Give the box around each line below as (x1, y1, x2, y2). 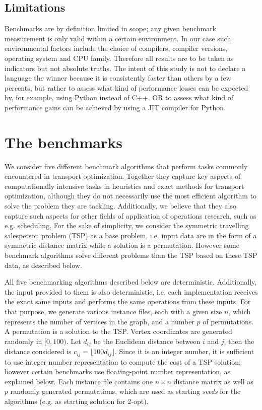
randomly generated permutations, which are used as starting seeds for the (10, 386, 241, 396)
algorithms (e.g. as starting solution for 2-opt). (5, 396, 149, 406)
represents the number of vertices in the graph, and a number (5, 316, 194, 326)
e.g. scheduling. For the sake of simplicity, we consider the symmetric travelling (5, 220, 249, 231)
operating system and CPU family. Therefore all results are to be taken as (5, 52, 234, 63)
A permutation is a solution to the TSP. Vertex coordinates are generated (5, 326, 232, 336)
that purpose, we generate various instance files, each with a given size (5, 306, 222, 316)
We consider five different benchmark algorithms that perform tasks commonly (5, 161, 248, 171)
